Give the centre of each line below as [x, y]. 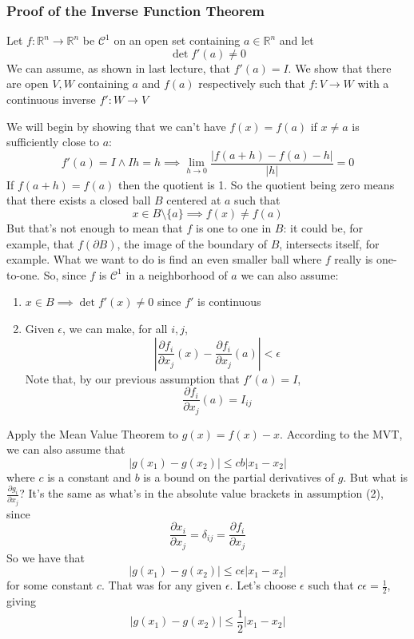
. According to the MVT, [341, 433]
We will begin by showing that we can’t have [116, 126]
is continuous [229, 302]
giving [21, 601]
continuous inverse [51, 99]
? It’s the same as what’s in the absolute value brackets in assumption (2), [201, 493]
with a [373, 83]
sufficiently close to [53, 142]
